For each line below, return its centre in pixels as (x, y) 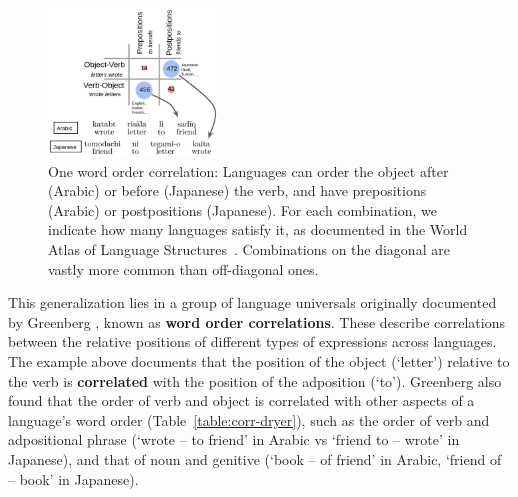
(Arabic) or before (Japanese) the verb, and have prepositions (237, 190)
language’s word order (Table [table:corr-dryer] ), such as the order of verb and (249, 419)
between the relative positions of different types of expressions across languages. (252, 341)
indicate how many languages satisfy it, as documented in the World (258, 229)
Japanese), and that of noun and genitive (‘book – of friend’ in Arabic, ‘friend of (255, 458)
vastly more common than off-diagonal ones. (183, 268)
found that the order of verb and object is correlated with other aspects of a (241, 400)
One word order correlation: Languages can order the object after (248, 170)
